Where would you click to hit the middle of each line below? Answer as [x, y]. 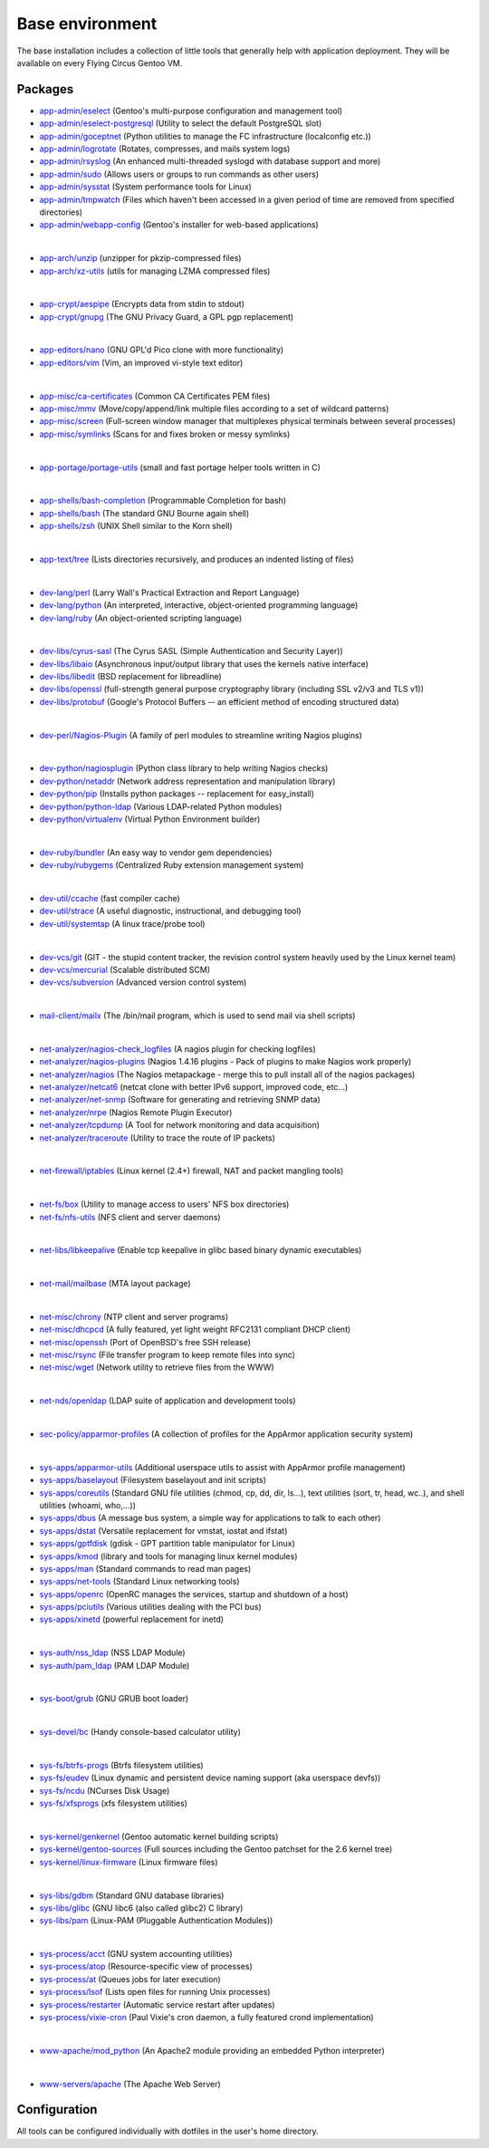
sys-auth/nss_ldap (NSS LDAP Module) [112, 1652]
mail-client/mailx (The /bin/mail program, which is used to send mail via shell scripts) [197, 1016]
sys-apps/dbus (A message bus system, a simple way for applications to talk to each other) [210, 1518]
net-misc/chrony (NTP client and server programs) [134, 1316]
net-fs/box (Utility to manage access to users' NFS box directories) [164, 1204]
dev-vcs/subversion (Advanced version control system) [143, 982]
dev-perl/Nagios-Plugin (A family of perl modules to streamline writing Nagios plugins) [201, 735]
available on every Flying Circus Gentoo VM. [100, 63]
